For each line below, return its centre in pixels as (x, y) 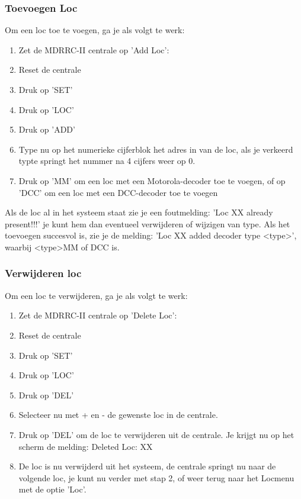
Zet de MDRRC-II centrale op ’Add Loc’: (94, 49)
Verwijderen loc (43, 273)
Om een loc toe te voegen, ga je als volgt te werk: (95, 30)
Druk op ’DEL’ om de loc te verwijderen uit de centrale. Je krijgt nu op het (156, 434)
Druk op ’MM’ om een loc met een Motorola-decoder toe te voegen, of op (152, 180)
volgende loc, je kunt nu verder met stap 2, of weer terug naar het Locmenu (156, 477)
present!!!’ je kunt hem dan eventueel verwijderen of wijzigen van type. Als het (148, 223)
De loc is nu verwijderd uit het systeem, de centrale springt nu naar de (147, 466)
